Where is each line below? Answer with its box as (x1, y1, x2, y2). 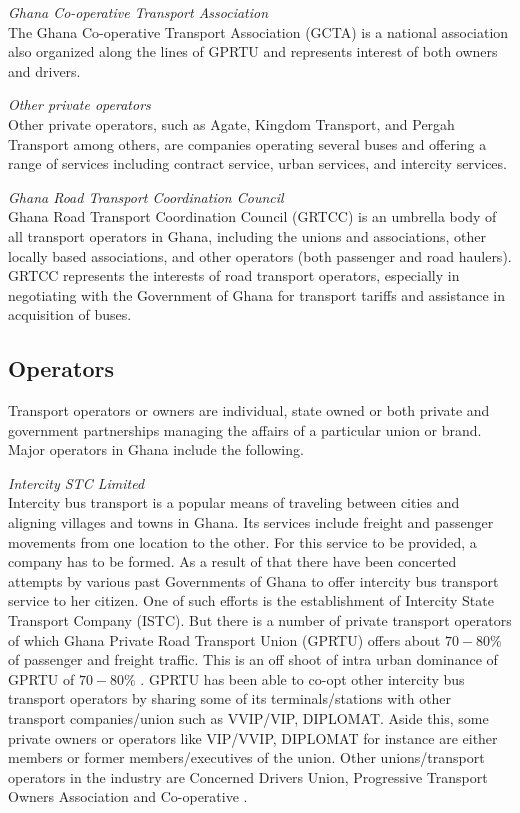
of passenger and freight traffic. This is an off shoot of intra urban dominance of (8, 649, 498, 670)
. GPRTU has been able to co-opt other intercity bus (140, 668, 465, 689)
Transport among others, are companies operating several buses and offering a (8, 133, 487, 154)
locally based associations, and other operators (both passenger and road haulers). (8, 245, 512, 266)
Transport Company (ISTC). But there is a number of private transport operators (8, 610, 512, 631)
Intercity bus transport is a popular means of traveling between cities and (8, 492, 460, 513)
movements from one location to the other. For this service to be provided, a (8, 531, 477, 552)
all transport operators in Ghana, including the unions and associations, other (8, 225, 487, 246)
